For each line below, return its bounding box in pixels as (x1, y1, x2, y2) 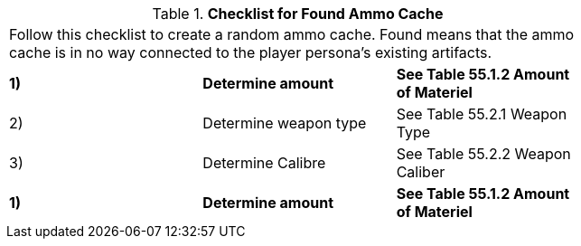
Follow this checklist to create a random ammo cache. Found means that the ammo (9, 25, 575, 43)
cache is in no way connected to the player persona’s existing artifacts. (9, 43, 492, 61)
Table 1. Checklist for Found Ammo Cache (152, 5, 444, 23)
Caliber (396, 163, 445, 181)
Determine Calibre (202, 154, 326, 172)
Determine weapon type (202, 114, 367, 132)
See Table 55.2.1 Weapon (396, 105, 567, 123)
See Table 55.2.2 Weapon (396, 145, 571, 163)
